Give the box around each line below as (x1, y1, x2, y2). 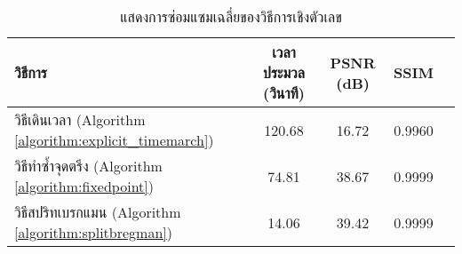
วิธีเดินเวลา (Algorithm (14, 109, 146, 130)
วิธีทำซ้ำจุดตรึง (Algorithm (14, 155, 163, 176)
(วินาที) (263, 83, 305, 103)
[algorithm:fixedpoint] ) (14, 176, 155, 196)
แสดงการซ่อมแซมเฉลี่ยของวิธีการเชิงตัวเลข (120, 6, 342, 27)
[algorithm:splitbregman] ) (14, 222, 173, 242)
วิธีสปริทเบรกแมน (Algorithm (14, 202, 181, 222)
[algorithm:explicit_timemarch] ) (14, 130, 214, 150)
